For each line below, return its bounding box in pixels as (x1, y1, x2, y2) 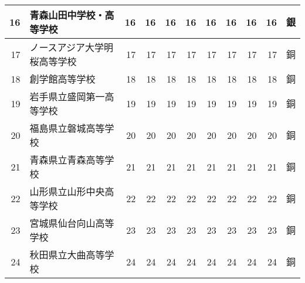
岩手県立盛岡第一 (29, 90, 105, 103)
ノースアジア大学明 (29, 40, 113, 54)
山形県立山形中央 (29, 185, 105, 198)
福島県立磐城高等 (29, 121, 105, 135)
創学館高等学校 (29, 72, 96, 86)
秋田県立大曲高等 (29, 248, 105, 261)
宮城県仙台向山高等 (29, 216, 114, 230)
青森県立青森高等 (29, 153, 105, 166)
